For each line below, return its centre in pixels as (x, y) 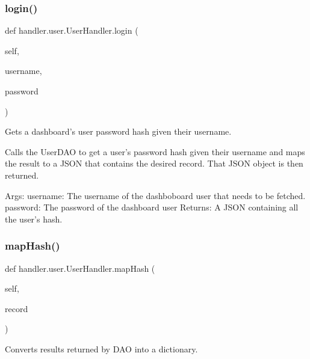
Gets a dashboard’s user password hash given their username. (118, 131)
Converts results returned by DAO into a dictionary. (101, 348)
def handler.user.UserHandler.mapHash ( (80, 268)
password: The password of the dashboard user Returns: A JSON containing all (152, 207)
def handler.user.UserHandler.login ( (72, 30)
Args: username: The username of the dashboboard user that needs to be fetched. (155, 195)
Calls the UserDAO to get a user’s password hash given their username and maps (155, 151)
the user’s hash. (34, 219)
